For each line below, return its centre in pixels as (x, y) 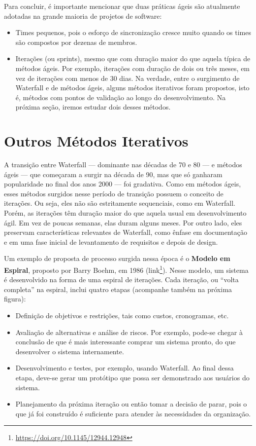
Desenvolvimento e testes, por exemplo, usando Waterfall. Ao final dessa (125, 368)
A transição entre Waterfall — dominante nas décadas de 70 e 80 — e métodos (123, 165)
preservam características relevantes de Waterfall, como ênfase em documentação (126, 232)
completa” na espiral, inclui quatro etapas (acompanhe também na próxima (118, 289)
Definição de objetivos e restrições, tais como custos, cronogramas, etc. (122, 316)
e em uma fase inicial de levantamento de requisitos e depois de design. (111, 242)
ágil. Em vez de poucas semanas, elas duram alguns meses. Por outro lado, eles (123, 222)
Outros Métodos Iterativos (96, 141)
